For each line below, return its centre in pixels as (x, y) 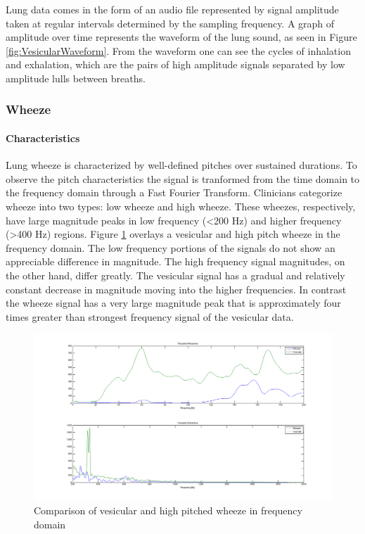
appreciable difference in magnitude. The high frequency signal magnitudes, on (175, 261)
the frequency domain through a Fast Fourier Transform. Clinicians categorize (174, 192)
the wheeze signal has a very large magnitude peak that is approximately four (173, 303)
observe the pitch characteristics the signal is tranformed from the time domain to (183, 178)
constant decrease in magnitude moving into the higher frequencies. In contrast (176, 289)
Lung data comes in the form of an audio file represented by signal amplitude (172, 9)
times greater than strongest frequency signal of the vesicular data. (150, 316)
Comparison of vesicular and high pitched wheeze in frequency (168, 510)
